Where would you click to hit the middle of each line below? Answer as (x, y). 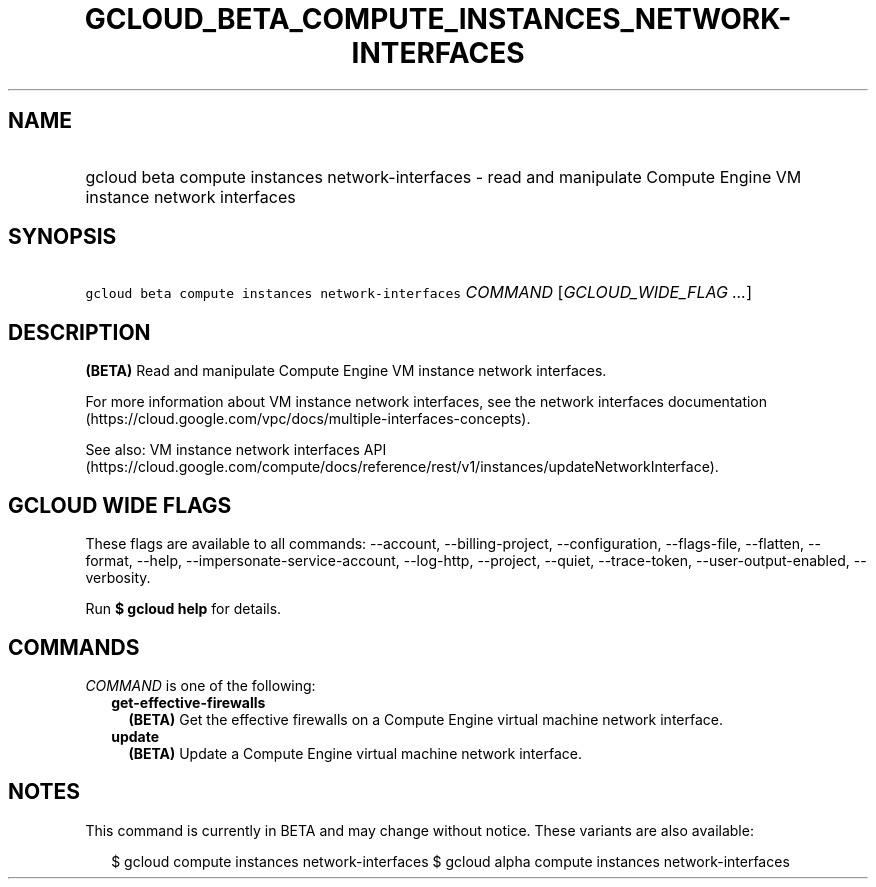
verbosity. (118, 578)
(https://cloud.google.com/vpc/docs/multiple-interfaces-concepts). (308, 419)
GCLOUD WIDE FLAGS (120, 505)
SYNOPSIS (62, 237)
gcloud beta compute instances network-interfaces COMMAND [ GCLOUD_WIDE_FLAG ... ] (419, 292)
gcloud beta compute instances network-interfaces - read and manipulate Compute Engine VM (443, 176)
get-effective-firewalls (188, 702)
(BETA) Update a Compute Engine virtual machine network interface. (355, 753)
